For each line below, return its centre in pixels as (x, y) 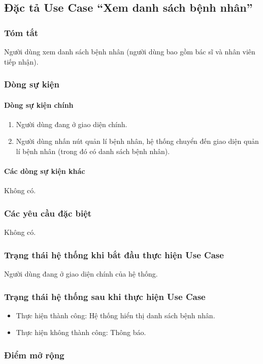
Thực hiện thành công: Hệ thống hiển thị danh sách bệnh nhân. (116, 315)
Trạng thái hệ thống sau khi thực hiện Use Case (105, 296)
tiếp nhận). (21, 61)
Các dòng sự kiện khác (45, 171)
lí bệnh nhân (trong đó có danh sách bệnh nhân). (93, 151)
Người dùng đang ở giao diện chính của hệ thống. (81, 274)
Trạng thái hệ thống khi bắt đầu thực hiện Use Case (114, 254)
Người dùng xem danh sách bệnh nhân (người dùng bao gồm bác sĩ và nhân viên (130, 51)
